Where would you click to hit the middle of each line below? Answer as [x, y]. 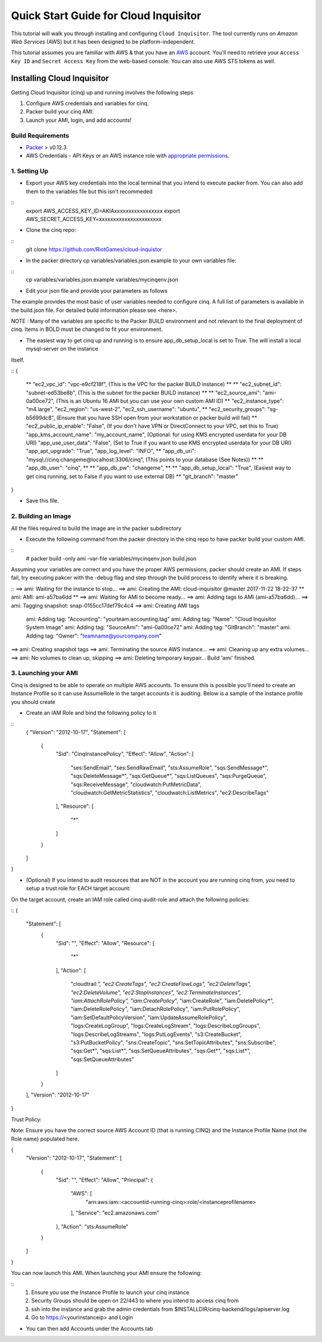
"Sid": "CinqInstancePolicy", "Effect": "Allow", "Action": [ [125, 754]
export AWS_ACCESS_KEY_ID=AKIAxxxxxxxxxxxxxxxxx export [103, 211]
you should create [33, 701]
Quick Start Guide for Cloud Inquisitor [106, 16]
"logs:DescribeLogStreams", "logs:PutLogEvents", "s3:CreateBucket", [156, 1034]
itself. [18, 360]
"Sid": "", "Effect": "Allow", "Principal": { [104, 1180]
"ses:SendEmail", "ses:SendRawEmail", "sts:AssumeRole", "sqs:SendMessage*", [169, 767]
